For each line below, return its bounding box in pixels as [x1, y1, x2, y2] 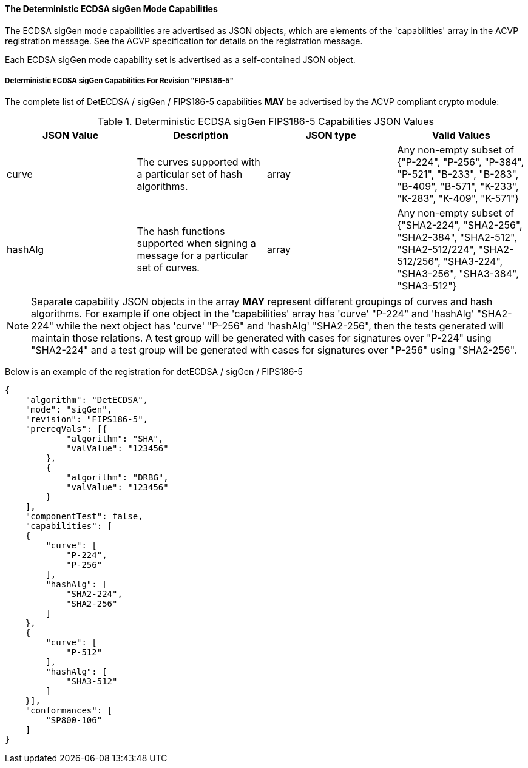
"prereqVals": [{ [25, 424, 107, 434]
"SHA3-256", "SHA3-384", [397, 268, 519, 280]
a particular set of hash [137, 168, 243, 181]
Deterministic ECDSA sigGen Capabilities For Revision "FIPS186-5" [5, 76, 234, 85]
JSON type [305, 129, 357, 142]
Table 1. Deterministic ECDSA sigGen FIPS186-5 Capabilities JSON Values [97, 115, 435, 128]
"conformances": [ [25, 706, 113, 716]
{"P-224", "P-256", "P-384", [397, 156, 524, 169]
